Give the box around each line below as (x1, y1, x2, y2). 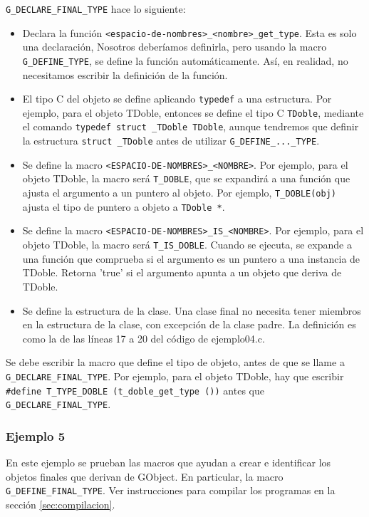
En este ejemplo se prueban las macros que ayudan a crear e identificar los (6, 455, 331, 470)
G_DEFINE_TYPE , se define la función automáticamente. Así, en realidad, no (22, 53, 348, 68)
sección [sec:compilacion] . (6, 496, 115, 511)
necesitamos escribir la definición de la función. (22, 67, 228, 82)
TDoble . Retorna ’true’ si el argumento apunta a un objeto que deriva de (22, 265, 342, 280)
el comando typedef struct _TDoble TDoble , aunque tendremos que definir (22, 119, 359, 134)
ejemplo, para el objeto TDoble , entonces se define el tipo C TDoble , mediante (22, 105, 364, 120)
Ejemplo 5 (6, 427, 66, 444)
